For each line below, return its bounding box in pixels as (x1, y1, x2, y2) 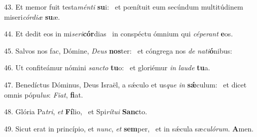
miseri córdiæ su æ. (4, 11, 60, 22)
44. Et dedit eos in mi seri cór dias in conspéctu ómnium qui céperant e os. (4, 28, 233, 39)
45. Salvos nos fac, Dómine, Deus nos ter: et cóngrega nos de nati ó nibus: (4, 45, 232, 56)
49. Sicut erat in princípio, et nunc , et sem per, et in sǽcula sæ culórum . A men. (4, 123, 254, 133)
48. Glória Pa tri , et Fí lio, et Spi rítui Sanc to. (4, 106, 148, 117)
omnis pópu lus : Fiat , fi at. (4, 89, 83, 100)
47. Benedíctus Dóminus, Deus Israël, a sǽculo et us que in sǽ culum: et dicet (4, 79, 247, 89)
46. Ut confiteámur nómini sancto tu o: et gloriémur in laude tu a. (4, 62, 210, 73)
